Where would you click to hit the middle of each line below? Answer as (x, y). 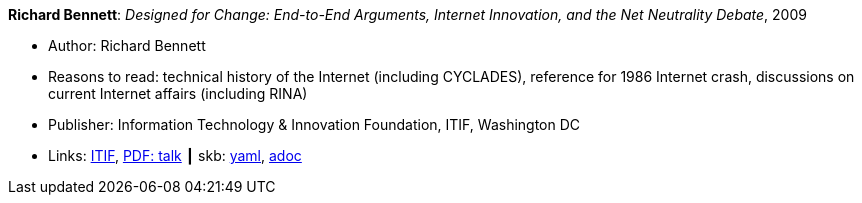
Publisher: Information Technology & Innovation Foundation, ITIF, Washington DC (314, 124)
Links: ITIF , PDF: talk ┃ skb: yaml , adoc (175, 155)
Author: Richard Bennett (127, 45)
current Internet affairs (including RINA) (178, 93)
